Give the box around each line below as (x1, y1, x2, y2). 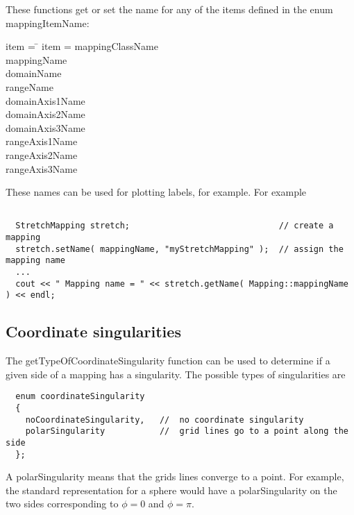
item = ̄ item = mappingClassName (6, 39, 158, 53)
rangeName (6, 79, 53, 94)
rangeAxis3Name (6, 161, 78, 176)
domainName (6, 66, 62, 81)
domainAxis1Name (6, 93, 85, 108)
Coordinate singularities (6, 321, 181, 342)
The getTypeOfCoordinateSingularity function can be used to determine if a (6, 353, 330, 368)
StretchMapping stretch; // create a (15, 221, 334, 231)
